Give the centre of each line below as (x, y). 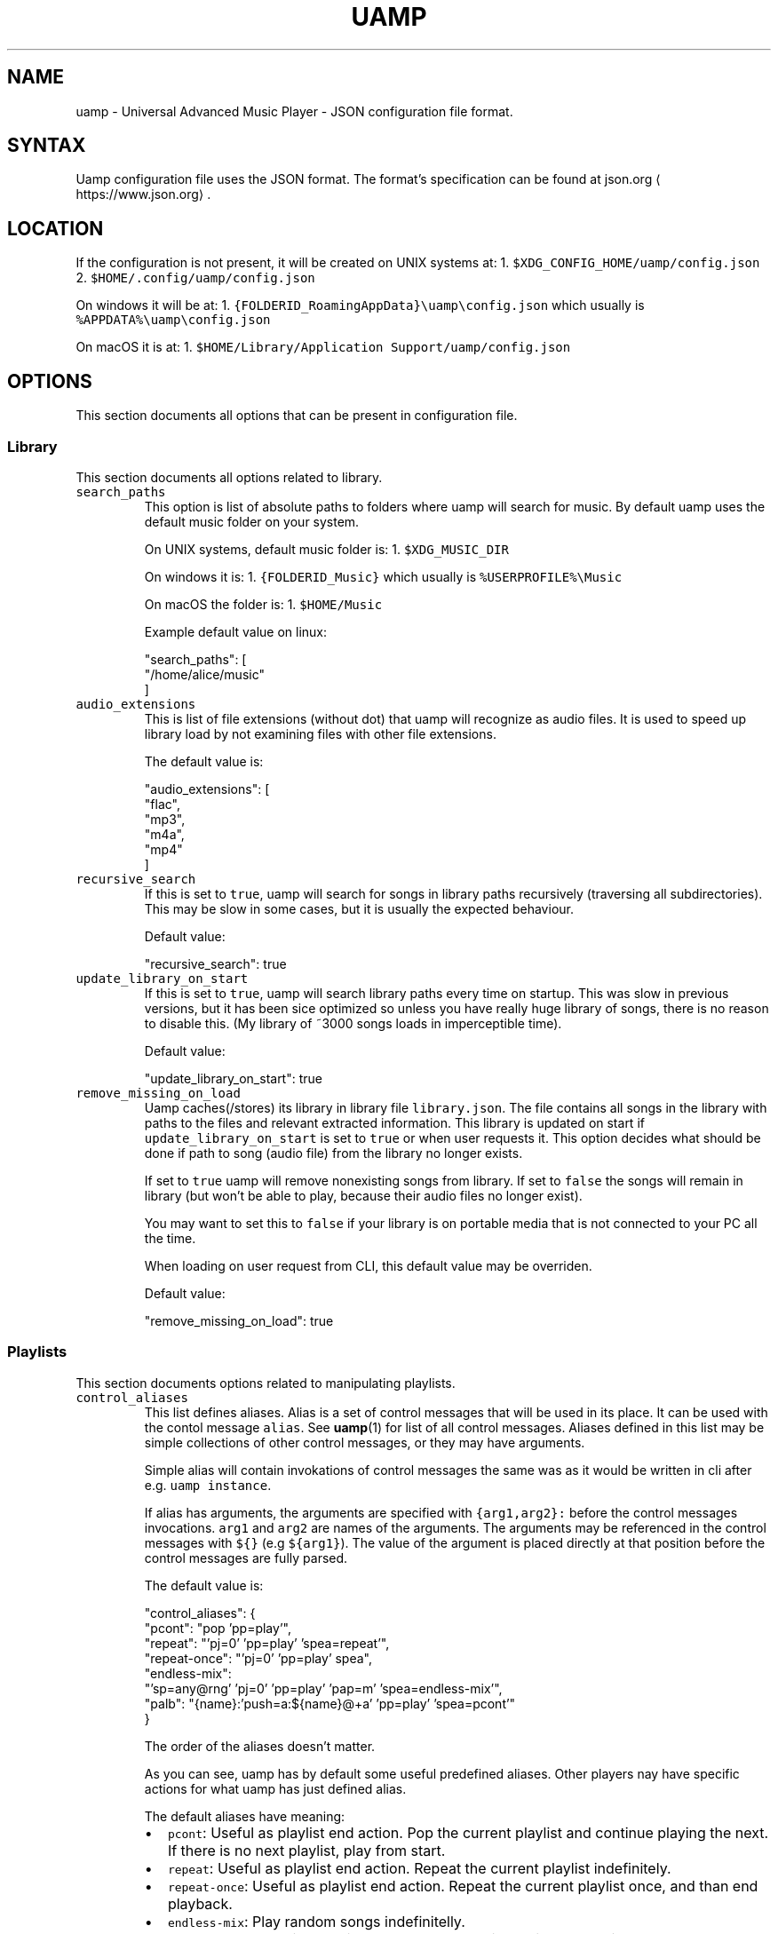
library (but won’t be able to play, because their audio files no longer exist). (363, 1195)
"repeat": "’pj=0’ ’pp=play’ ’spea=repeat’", (267, 1643)
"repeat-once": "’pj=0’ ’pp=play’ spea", (258, 1658)
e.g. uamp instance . (208, 1485)
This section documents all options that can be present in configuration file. (297, 416)
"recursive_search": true (215, 963)
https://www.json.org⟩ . (143, 194)
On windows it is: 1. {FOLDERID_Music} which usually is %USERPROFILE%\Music (383, 576)
